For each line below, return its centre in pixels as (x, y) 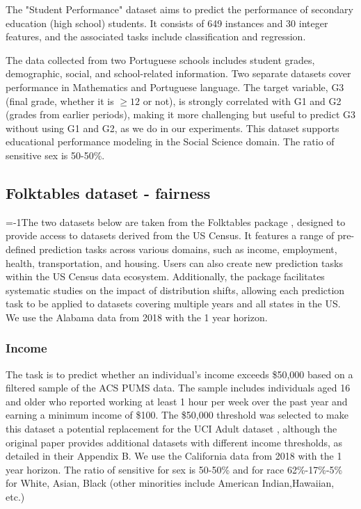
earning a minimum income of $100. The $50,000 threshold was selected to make (177, 415)
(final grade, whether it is (60, 100)
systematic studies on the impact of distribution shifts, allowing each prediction (175, 290)
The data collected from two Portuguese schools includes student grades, (160, 59)
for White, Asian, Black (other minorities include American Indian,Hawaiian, (170, 483)
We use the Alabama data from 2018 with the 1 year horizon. (137, 317)
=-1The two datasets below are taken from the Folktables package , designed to (176, 221)
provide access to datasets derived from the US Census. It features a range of (170, 235)
